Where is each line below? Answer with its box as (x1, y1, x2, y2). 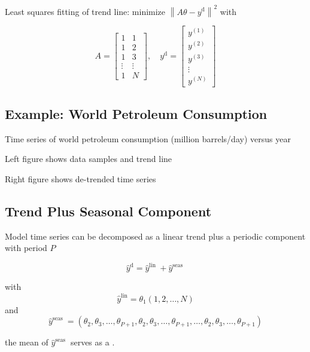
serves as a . (70, 336, 115, 348)
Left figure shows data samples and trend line (5, 152, 172, 165)
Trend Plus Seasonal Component (5, 201, 212, 220)
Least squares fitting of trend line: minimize (5, 5, 166, 17)
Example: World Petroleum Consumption (5, 104, 268, 123)
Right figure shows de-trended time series (5, 172, 156, 185)
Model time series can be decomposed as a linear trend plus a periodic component (5, 229, 306, 242)
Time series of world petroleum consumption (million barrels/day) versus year (5, 132, 291, 145)
